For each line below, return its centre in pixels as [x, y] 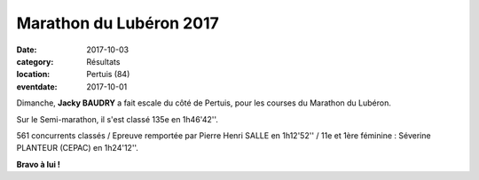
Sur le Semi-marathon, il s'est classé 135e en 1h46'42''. [118, 119]
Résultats [103, 61]
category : [35, 61]
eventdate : [37, 86]
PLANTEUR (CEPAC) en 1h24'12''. [78, 148]
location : [33, 74]
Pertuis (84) [108, 74]
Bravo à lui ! [39, 164]
